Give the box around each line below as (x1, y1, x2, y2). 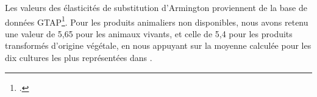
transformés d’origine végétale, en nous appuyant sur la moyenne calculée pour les (5, 39, 312, 52)
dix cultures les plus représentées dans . (5, 51, 152, 64)
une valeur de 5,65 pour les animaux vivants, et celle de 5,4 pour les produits (5, 27, 293, 40)
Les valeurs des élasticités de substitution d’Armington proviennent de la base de (5, 1, 307, 13)
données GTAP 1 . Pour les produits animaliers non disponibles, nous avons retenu (5, 13, 308, 28)
